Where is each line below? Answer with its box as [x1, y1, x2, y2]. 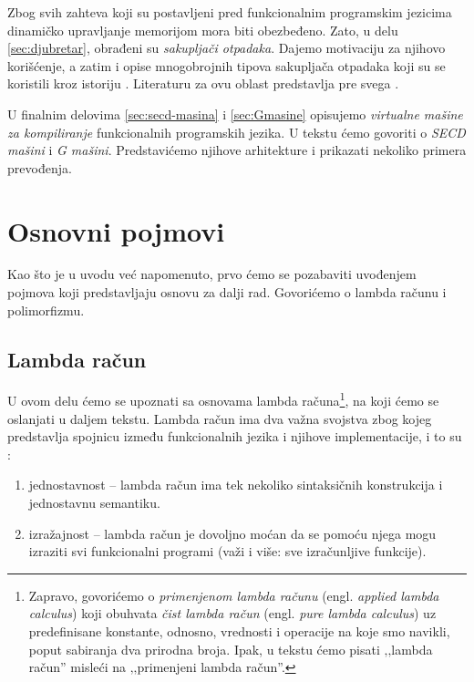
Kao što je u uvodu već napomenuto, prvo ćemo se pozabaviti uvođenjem [7, 264, 417, 284]
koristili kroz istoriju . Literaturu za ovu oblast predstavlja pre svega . [7, 74, 399, 93]
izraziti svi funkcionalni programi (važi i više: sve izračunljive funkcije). [28, 542, 427, 561]
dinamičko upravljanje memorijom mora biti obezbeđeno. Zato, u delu [7, 20, 398, 39]
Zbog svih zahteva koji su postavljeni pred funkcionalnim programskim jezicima [7, 3, 452, 21]
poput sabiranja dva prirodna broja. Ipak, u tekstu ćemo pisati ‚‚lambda [28, 639, 433, 658]
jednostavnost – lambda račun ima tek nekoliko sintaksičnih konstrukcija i [28, 475, 443, 494]
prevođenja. [7, 158, 72, 177]
